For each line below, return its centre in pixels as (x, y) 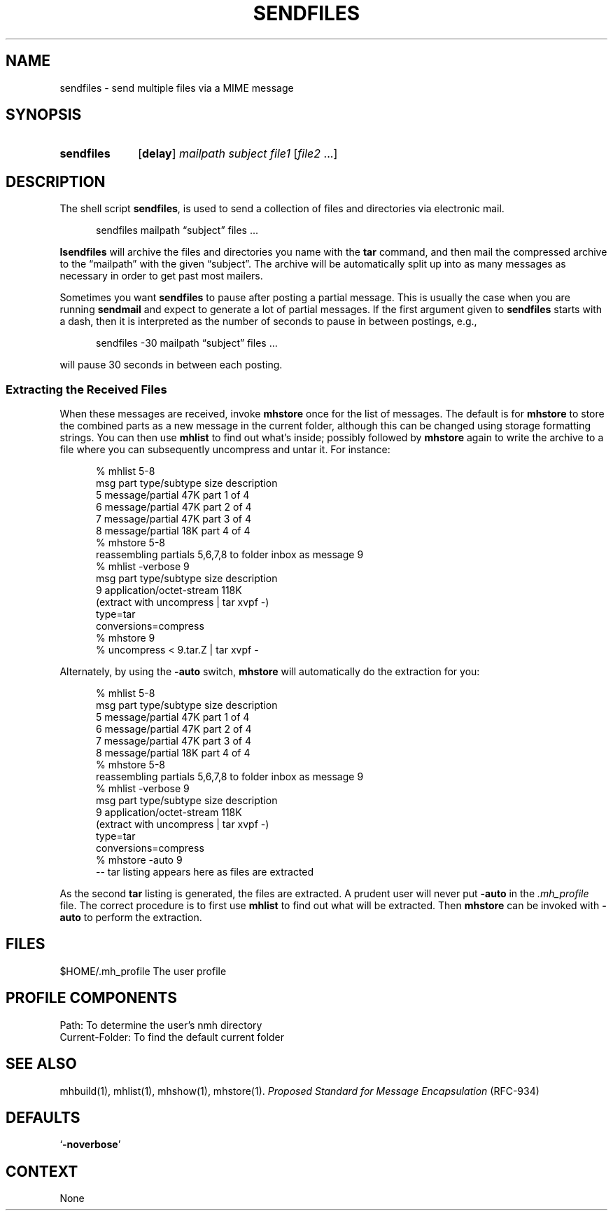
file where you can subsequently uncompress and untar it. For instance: (225, 450)
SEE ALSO (41, 1064)
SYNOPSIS (44, 115)
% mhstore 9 (126, 638)
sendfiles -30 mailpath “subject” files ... (187, 343)
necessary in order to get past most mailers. (161, 276)
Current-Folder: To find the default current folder (172, 1037)
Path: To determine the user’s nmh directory (161, 1025)
